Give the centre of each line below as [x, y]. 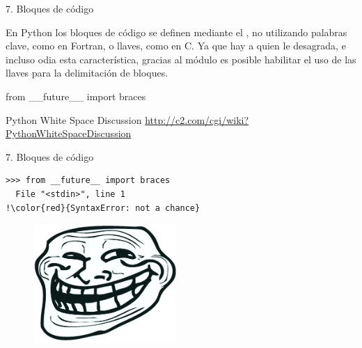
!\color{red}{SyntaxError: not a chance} [103, 208]
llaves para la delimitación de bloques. [87, 73]
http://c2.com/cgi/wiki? [197, 119]
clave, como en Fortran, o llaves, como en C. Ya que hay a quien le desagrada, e [176, 46]
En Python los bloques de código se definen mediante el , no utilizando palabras [176, 32]
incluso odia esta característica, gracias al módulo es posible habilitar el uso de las [181, 59]
